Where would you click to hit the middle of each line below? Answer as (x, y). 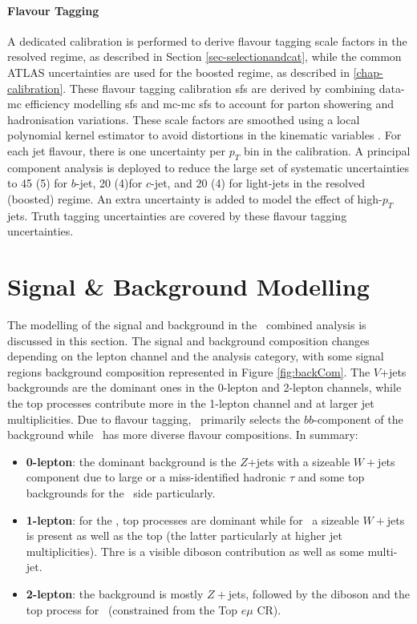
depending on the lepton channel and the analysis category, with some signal (196, 356)
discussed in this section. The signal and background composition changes (188, 340)
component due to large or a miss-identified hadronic (156, 477)
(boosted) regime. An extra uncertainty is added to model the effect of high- (195, 198)
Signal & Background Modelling (188, 286)
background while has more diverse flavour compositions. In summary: (183, 435)
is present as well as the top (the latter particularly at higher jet (184, 535)
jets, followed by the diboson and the (319, 593)
